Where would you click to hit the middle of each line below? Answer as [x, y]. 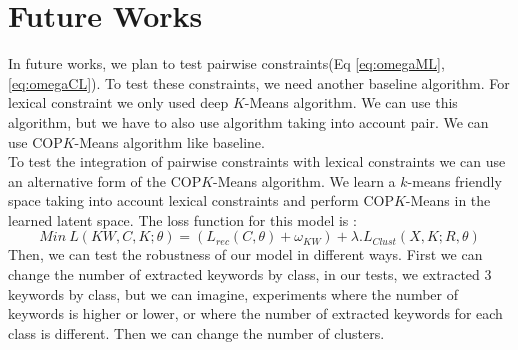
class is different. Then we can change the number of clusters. [196, 332]
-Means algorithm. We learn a [304, 180]
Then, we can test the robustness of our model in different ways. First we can [245, 254]
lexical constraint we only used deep [118, 102]
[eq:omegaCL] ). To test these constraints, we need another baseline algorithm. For [259, 82]
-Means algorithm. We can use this [351, 102]
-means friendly [454, 180]
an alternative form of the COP [105, 180]
